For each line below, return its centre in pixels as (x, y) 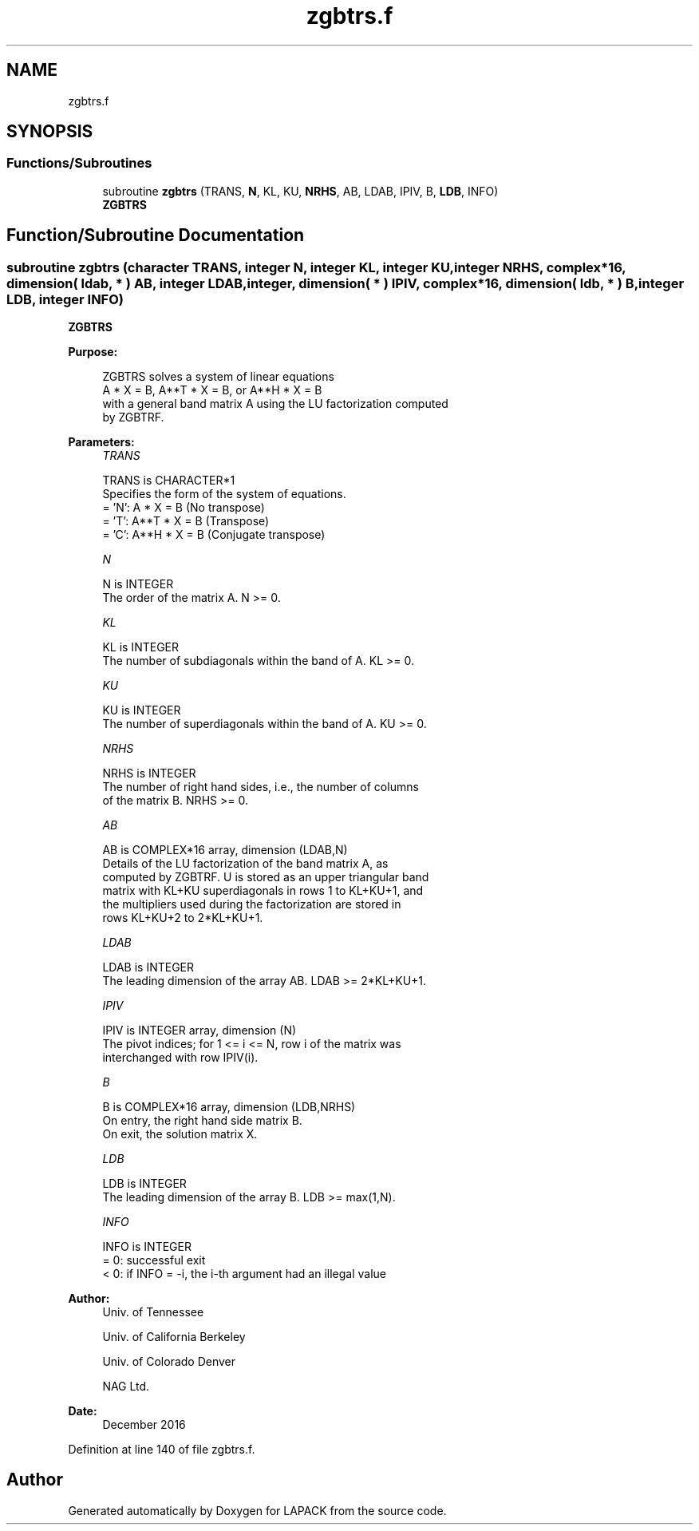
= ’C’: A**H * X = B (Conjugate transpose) (214, 535)
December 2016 (144, 1425)
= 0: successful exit (154, 1260)
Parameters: (101, 442)
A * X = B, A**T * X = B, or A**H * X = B (212, 390)
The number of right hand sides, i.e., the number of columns (261, 787)
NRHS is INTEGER (149, 773)
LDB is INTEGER (144, 1184)
